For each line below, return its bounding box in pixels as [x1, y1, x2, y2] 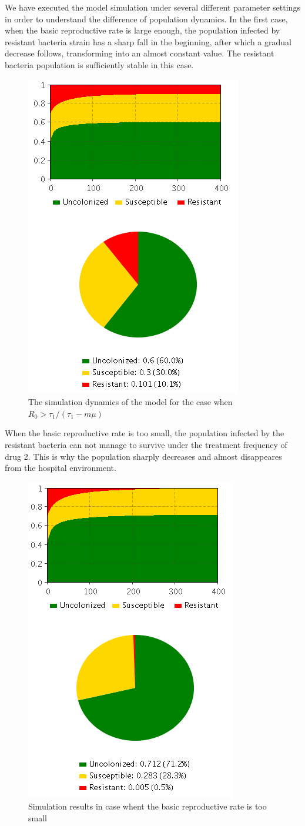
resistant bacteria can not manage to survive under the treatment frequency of [5, 438, 287, 450]
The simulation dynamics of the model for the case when [28, 396, 233, 408]
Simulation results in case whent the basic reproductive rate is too [28, 800, 267, 812]
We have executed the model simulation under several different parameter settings [5, 1, 300, 13]
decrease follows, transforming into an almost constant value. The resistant [5, 47, 274, 59]
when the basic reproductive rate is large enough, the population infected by [5, 24, 280, 36]
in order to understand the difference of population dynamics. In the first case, [5, 12, 288, 25]
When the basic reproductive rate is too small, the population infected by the [5, 427, 284, 439]
